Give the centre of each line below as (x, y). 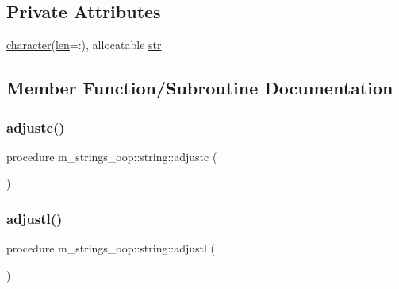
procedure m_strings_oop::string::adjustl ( (111, 248)
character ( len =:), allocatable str (84, 45)
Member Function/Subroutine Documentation (200, 88)
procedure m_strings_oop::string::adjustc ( (112, 156)
